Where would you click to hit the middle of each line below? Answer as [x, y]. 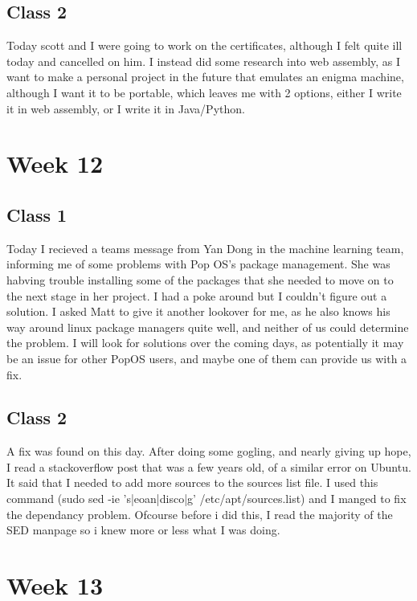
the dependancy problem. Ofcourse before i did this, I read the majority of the [200, 514]
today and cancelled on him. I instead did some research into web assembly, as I [204, 61]
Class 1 [37, 214]
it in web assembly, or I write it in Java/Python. [126, 108]
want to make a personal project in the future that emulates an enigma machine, [205, 77]
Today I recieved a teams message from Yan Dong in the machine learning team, [205, 248]
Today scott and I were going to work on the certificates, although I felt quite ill [204, 45]
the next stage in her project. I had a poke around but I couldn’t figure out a [197, 295]
